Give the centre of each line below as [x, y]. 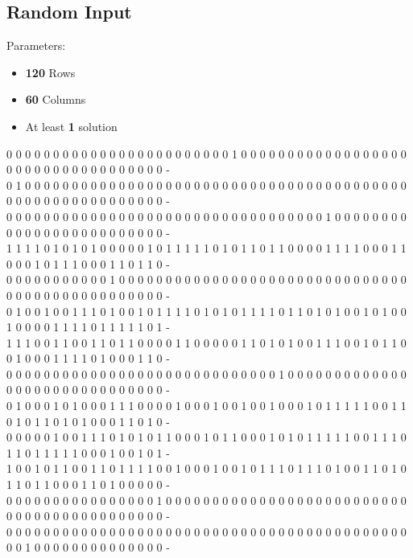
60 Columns [56, 99]
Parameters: [36, 45]
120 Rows [50, 72]
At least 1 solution [71, 126]
